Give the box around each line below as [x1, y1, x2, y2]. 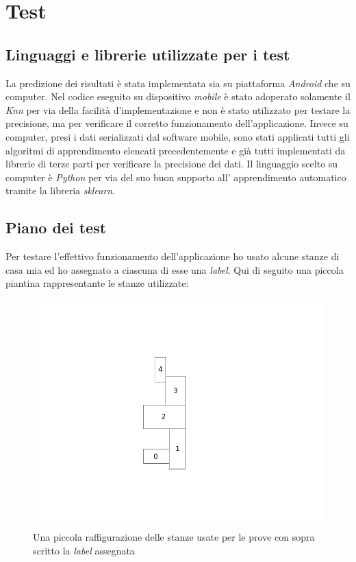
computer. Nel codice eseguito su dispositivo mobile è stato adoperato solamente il [5, 89, 351, 104]
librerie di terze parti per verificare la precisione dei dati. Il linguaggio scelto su [5, 156, 338, 171]
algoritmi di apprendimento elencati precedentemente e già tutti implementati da [5, 143, 346, 157]
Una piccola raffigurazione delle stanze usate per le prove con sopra [33, 529, 315, 543]
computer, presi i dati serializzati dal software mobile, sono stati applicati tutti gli [5, 129, 350, 143]
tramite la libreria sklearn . [5, 183, 115, 198]
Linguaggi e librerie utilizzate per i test [5, 43, 290, 65]
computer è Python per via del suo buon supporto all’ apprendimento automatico [5, 169, 346, 184]
